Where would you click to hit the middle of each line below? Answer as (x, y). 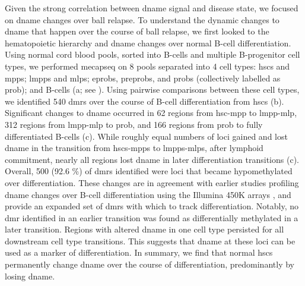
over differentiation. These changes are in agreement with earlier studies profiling (152, 182)
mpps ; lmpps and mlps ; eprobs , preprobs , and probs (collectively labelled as (143, 78)
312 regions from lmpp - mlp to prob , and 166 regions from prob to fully (134, 124)
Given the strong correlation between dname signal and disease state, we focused (152, 8)
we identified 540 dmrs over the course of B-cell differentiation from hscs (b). (144, 101)
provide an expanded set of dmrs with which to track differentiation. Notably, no (152, 206)
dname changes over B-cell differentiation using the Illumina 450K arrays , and (148, 194)
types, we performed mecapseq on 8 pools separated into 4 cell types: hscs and (147, 66)
